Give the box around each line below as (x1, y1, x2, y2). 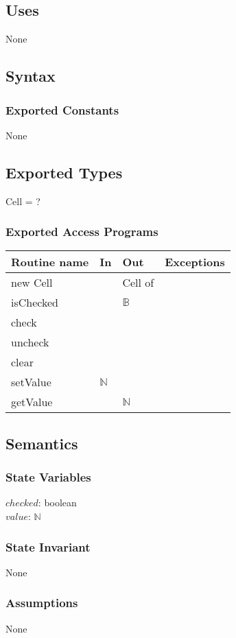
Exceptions (165, 254, 225, 270)
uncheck (11, 334, 49, 351)
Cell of (122, 274, 154, 291)
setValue (11, 374, 51, 390)
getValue (11, 394, 53, 410)
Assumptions (5, 594, 78, 611)
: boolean (38, 495, 77, 510)
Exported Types (5, 161, 123, 182)
